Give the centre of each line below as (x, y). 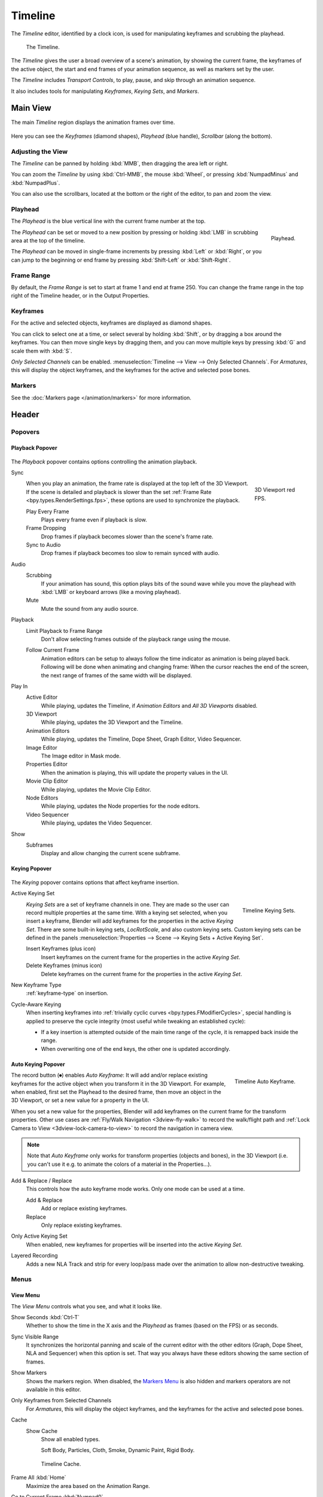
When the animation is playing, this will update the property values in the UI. (135, 772)
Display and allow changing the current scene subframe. (111, 853)
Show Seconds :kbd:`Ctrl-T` (45, 1317)
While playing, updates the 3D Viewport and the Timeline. (112, 722)
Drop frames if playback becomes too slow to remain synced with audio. (130, 553)
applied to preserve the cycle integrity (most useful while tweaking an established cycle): (136, 1021)
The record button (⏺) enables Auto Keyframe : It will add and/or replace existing (109, 1075)
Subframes (39, 845)
